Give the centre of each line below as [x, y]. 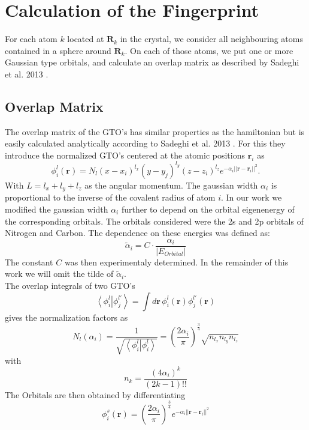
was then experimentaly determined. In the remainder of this [176, 262]
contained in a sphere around [58, 50]
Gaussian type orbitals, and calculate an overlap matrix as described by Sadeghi [152, 62]
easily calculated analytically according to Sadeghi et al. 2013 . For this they [145, 143]
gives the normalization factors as [66, 317]
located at [86, 39]
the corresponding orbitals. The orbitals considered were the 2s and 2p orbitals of [154, 221]
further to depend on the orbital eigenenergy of [208, 209]
